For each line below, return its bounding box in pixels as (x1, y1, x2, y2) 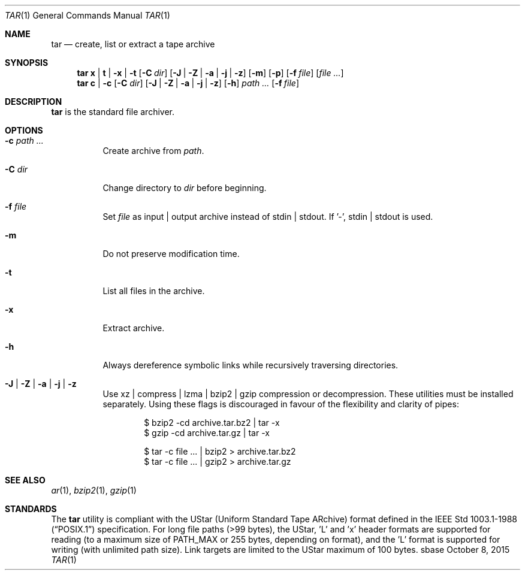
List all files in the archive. (102, 286, 205, 296)
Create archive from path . (102, 146, 204, 156)
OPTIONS (5, 125, 43, 135)
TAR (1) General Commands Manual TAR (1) (5, 10, 170, 20)
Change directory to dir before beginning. (102, 183, 267, 193)
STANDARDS (5, 504, 57, 514)
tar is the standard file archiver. (51, 107, 175, 117)
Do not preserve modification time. (102, 249, 240, 259)
